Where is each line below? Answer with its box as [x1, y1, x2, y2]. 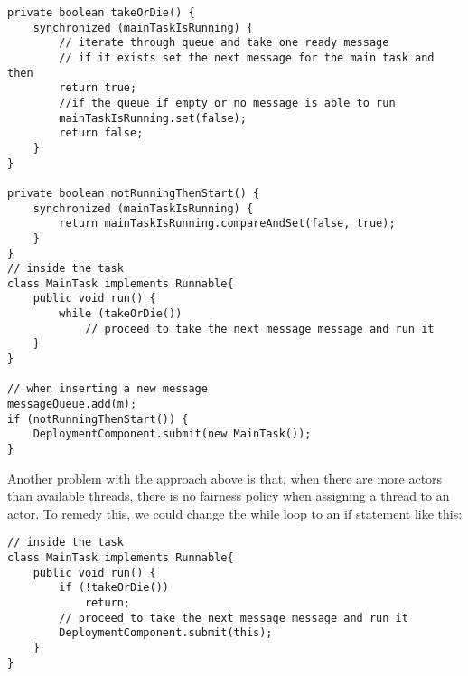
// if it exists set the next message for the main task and [59, 51, 435, 64]
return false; [59, 127, 144, 140]
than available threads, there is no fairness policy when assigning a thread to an [7, 486, 450, 505]
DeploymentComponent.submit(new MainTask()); [33, 427, 312, 441]
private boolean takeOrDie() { [7, 6, 195, 19]
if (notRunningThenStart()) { [7, 412, 189, 426]
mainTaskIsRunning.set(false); [59, 111, 247, 125]
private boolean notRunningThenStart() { [7, 186, 260, 200]
